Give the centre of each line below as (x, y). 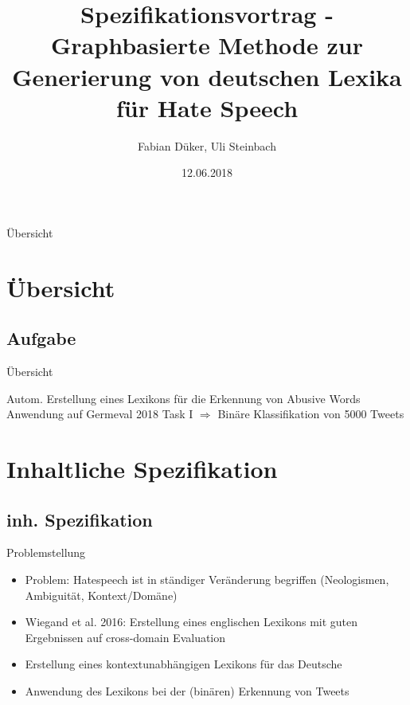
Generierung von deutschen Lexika (207, 76)
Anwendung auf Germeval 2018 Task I (100, 414)
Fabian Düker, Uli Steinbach (207, 145)
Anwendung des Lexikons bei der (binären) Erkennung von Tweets (187, 690)
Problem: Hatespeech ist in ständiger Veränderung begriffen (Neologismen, (207, 579)
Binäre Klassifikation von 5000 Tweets (311, 414)
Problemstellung (46, 552)
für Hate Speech (207, 107)
